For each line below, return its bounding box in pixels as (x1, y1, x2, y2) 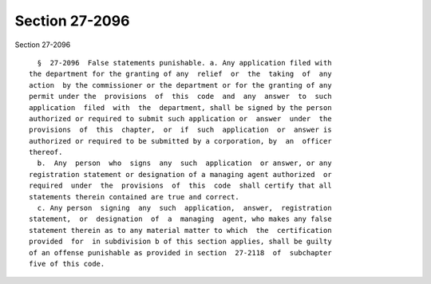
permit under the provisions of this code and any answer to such (29, 92, 332, 101)
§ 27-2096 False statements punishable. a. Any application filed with (37, 58, 332, 67)
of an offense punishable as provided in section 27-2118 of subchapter (29, 248, 332, 257)
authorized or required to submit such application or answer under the (29, 114, 332, 123)
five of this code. (29, 259, 105, 268)
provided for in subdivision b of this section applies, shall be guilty (29, 237, 332, 247)
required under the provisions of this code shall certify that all (29, 181, 332, 191)
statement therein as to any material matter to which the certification (29, 226, 332, 235)
